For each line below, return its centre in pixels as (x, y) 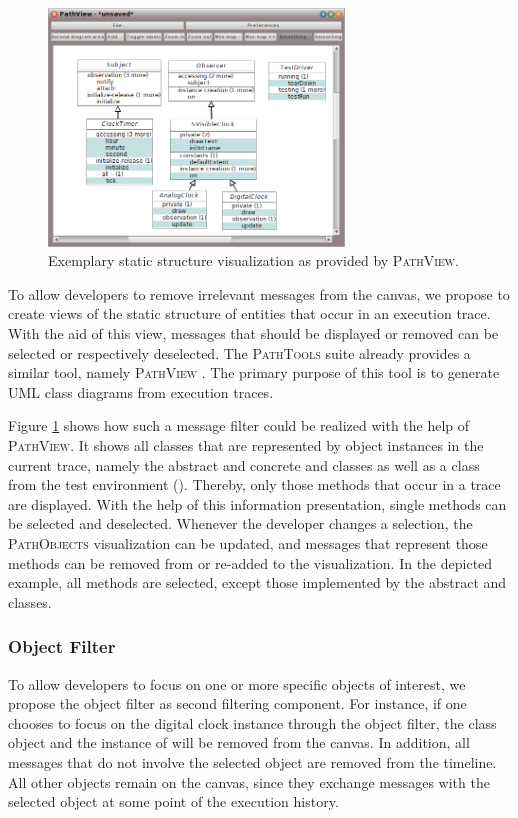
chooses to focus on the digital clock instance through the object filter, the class (252, 722)
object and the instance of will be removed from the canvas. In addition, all (239, 742)
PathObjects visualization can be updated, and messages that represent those (248, 542)
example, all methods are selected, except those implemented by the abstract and (257, 582)
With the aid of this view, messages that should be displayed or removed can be (253, 333)
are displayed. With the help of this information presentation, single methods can (257, 503)
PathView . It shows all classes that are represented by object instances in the (246, 445)
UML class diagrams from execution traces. (141, 391)
